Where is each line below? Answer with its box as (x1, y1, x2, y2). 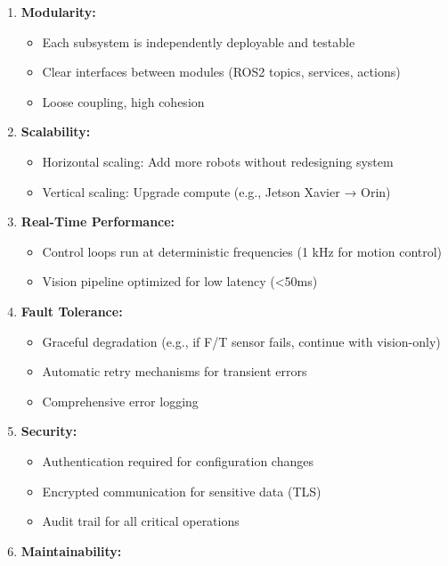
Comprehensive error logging (42, 391, 199, 410)
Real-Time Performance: (20, 212, 175, 231)
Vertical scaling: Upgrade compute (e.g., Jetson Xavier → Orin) (42, 182, 391, 201)
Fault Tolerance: (20, 301, 123, 320)
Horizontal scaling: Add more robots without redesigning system (42, 152, 394, 170)
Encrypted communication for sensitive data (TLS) (42, 481, 322, 500)
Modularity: (20, 3, 96, 21)
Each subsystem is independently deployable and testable (42, 32, 355, 51)
